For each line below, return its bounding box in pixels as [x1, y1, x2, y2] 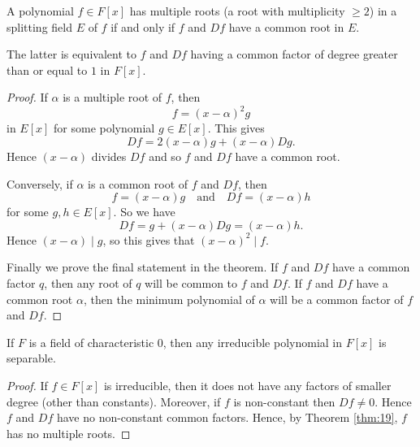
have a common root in [228, 18, 344, 35]
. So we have [113, 203, 175, 220]
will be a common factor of [270, 290, 404, 307]
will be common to [145, 275, 238, 292]
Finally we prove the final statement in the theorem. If [6, 258, 279, 276]
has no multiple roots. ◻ [6, 424, 131, 441]
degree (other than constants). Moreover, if [6, 393, 221, 410]
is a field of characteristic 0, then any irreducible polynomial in [28, 333, 343, 350]
